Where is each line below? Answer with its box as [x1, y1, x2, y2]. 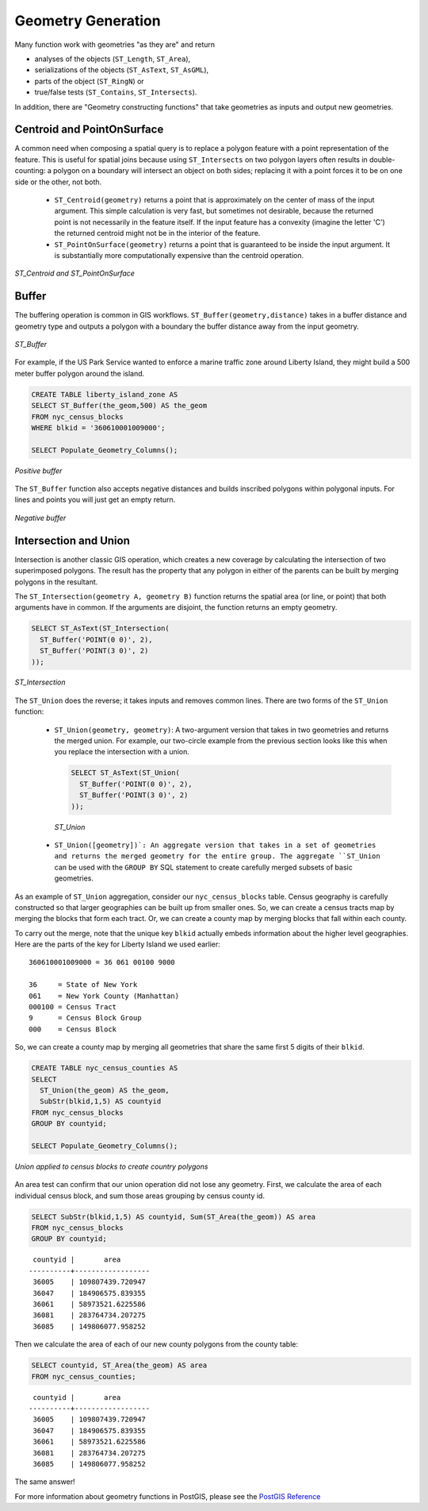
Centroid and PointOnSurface [14, 123, 164, 137]
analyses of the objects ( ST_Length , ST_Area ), [34, 54, 191, 64]
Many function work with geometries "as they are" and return [14, 40, 216, 49]
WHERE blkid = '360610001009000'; [31, 423, 166, 432]
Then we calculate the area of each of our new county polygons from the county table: [14, 1339, 299, 1349]
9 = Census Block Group [29, 1013, 142, 1023]
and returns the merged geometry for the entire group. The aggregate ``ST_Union [54, 852, 380, 861]
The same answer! [14, 1477, 75, 1486]
